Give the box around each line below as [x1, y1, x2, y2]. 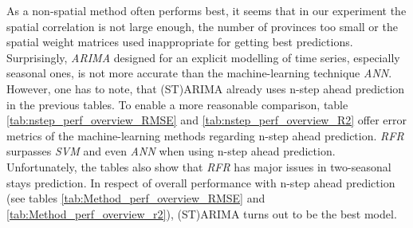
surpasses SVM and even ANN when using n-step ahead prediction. [6, 143, 336, 159]
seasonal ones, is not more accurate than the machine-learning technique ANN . [6, 65, 392, 81]
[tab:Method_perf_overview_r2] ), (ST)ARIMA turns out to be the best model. [6, 205, 397, 222]
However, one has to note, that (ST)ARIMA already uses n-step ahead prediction [6, 80, 405, 96]
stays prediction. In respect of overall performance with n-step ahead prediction [6, 174, 395, 191]
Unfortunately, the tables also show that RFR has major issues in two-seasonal [6, 158, 391, 175]
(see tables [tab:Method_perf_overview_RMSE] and [6, 190, 265, 206]
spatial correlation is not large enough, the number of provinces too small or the [6, 18, 398, 34]
